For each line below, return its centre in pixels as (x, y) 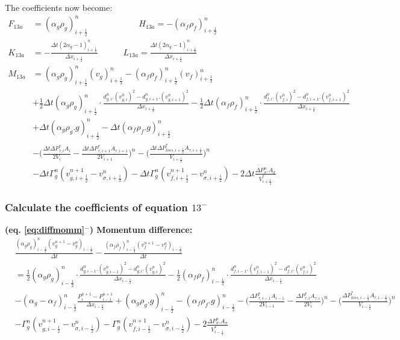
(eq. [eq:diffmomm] (45, 230)
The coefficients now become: (59, 7)
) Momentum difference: (141, 230)
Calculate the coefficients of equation (96, 207)
